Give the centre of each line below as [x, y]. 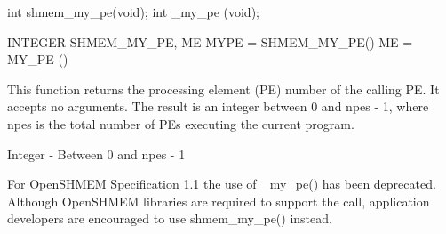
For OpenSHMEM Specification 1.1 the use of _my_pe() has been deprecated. [222, 184]
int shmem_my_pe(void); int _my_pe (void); [133, 12]
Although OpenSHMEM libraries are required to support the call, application [219, 201]
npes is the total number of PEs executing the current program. [181, 123]
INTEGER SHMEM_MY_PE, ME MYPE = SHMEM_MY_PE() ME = [210, 41]
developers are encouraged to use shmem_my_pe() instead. [170, 218]
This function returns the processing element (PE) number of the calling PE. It [223, 89]
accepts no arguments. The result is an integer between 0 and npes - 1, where [218, 106]
